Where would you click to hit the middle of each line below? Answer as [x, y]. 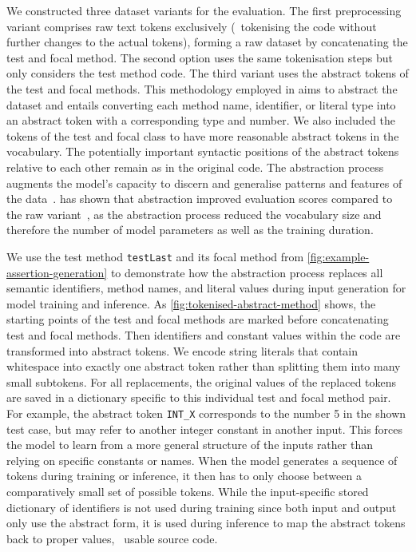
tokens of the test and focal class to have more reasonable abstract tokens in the [203, 135]
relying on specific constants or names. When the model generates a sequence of [202, 460]
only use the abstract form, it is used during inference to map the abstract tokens [206, 523]
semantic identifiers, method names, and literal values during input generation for [206, 288]
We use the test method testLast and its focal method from [155, 256]
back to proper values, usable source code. [112, 538]
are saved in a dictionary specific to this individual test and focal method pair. [199, 397]
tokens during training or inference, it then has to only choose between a [184, 476]
